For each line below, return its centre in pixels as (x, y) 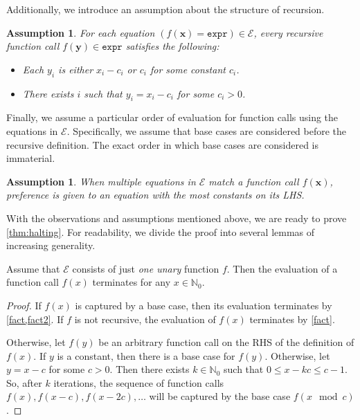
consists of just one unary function (146, 268)
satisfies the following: (172, 46)
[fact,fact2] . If (35, 319)
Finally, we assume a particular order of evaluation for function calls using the (172, 117)
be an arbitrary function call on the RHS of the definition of (226, 342)
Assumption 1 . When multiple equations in (101, 181)
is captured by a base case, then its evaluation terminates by (204, 305)
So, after (24, 382)
